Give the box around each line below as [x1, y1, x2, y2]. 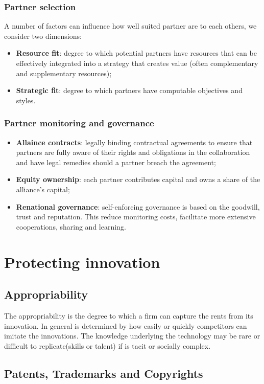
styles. [16, 95, 36, 105]
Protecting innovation [4, 251, 160, 272]
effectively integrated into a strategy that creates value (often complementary [16, 58, 258, 68]
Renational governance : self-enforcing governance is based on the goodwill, [16, 201, 260, 212]
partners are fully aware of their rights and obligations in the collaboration [16, 147, 250, 157]
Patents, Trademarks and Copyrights [4, 365, 203, 381]
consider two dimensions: [4, 30, 82, 41]
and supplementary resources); [16, 67, 112, 78]
